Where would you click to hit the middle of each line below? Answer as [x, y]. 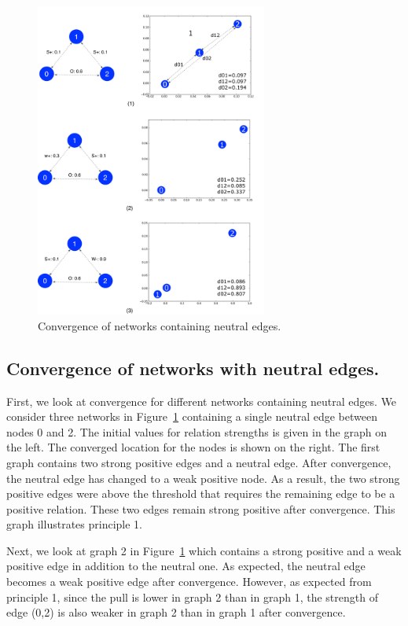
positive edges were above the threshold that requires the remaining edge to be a [201, 493]
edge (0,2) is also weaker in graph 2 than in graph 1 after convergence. [176, 612]
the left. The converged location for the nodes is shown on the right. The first [193, 447]
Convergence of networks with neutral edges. [193, 368]
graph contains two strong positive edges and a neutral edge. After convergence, [199, 462]
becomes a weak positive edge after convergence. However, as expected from [189, 582]
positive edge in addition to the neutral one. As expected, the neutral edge [186, 566]
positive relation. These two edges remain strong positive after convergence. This [201, 508]
